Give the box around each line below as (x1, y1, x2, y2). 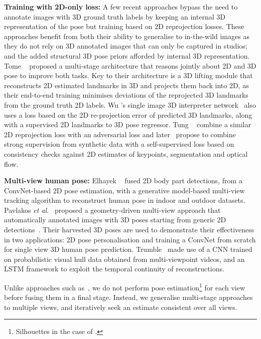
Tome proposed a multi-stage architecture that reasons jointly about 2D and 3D (4, 60, 256, 71)
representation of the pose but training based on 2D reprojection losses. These (4, 21, 244, 32)
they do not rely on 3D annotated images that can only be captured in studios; (4, 41, 247, 51)
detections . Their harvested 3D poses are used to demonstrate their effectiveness (4, 224, 254, 235)
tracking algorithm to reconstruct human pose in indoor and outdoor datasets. (4, 195, 245, 205)
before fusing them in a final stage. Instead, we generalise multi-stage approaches (4, 292, 253, 302)
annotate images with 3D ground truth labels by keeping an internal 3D (4, 11, 225, 22)
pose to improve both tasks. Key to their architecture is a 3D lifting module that (4, 70, 253, 81)
